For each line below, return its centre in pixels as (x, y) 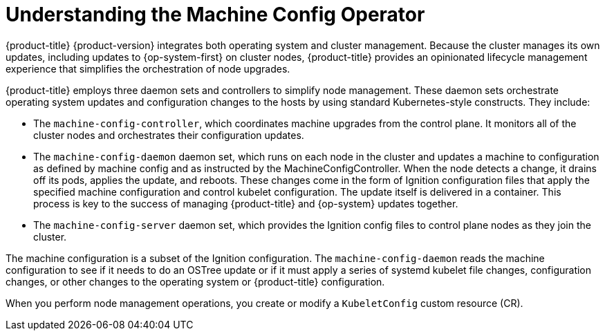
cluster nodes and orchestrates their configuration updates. (169, 135)
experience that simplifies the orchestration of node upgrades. (148, 68)
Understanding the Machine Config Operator (215, 15)
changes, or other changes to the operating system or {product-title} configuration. (195, 281)
